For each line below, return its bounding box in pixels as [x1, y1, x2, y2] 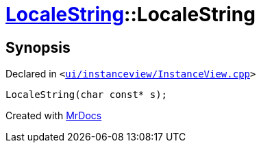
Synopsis [5, 38, 71, 56]
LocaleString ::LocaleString [5, 3, 256, 26]
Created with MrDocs [5, 110, 102, 122]
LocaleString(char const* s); [5, 89, 168, 101]
